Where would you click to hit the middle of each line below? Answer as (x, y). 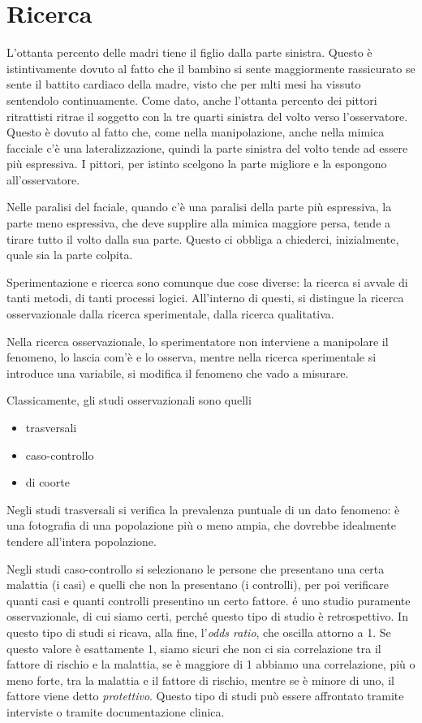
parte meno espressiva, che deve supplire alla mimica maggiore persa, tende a (199, 223)
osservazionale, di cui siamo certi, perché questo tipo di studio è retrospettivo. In (207, 616)
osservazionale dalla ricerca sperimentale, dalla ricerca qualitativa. (170, 314)
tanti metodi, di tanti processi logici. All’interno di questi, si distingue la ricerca (205, 298)
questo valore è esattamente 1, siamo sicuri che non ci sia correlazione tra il (194, 648)
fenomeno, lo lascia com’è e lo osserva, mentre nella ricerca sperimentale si (192, 357)
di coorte (47, 482)
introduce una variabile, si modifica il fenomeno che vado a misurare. (178, 372)
